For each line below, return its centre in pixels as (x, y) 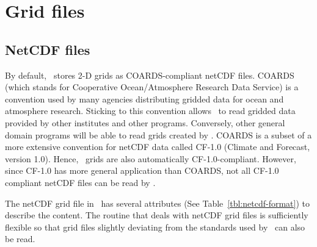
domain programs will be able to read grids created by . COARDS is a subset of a (158, 134)
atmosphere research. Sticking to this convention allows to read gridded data (150, 111)
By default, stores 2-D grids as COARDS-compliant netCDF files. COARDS (150, 75)
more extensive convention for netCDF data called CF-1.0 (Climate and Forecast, (158, 147)
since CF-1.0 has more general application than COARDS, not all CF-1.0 (142, 170)
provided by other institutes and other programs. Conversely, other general (145, 122)
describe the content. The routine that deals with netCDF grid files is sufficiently (157, 215)
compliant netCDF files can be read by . (80, 182)
